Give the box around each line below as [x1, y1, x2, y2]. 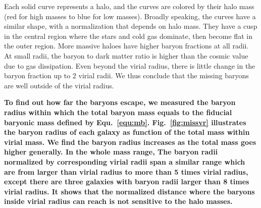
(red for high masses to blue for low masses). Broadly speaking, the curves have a [4, 11, 256, 21]
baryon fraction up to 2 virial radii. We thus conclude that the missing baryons [4, 70, 249, 81]
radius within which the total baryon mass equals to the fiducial [4, 107, 232, 117]
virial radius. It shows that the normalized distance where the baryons [4, 186, 255, 196]
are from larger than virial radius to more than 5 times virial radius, [4, 166, 248, 177]
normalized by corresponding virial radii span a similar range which [4, 156, 245, 167]
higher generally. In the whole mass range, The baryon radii [4, 146, 218, 157]
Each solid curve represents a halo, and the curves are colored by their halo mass [4, 1, 254, 11]
